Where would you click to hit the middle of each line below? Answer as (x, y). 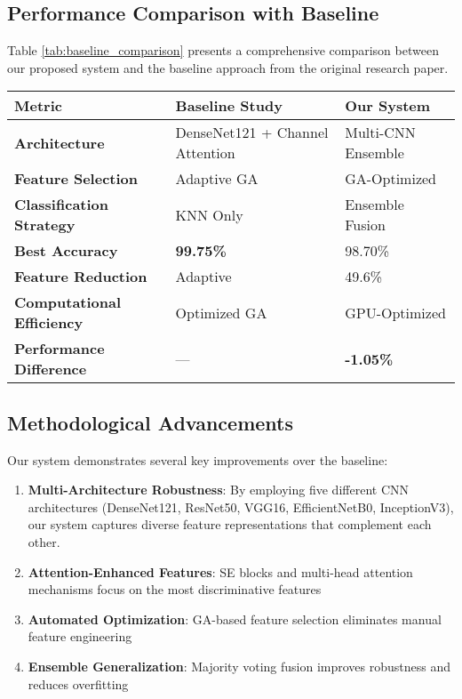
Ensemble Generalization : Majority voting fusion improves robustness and (239, 666)
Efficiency (49, 323)
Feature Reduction (81, 277)
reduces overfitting (78, 683)
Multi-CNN (380, 133)
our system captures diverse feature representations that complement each (230, 524)
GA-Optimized (391, 179)
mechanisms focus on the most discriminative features (175, 589)
